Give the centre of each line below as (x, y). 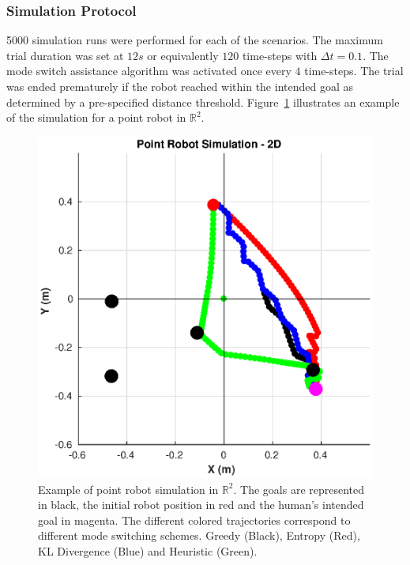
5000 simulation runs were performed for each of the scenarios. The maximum (195, 40)
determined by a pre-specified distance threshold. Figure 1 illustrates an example (203, 102)
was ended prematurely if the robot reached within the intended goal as (180, 86)
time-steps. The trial (354, 71)
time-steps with (280, 55)
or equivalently (183, 55)
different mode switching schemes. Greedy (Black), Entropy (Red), (199, 535)
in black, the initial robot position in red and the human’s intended (201, 505)
